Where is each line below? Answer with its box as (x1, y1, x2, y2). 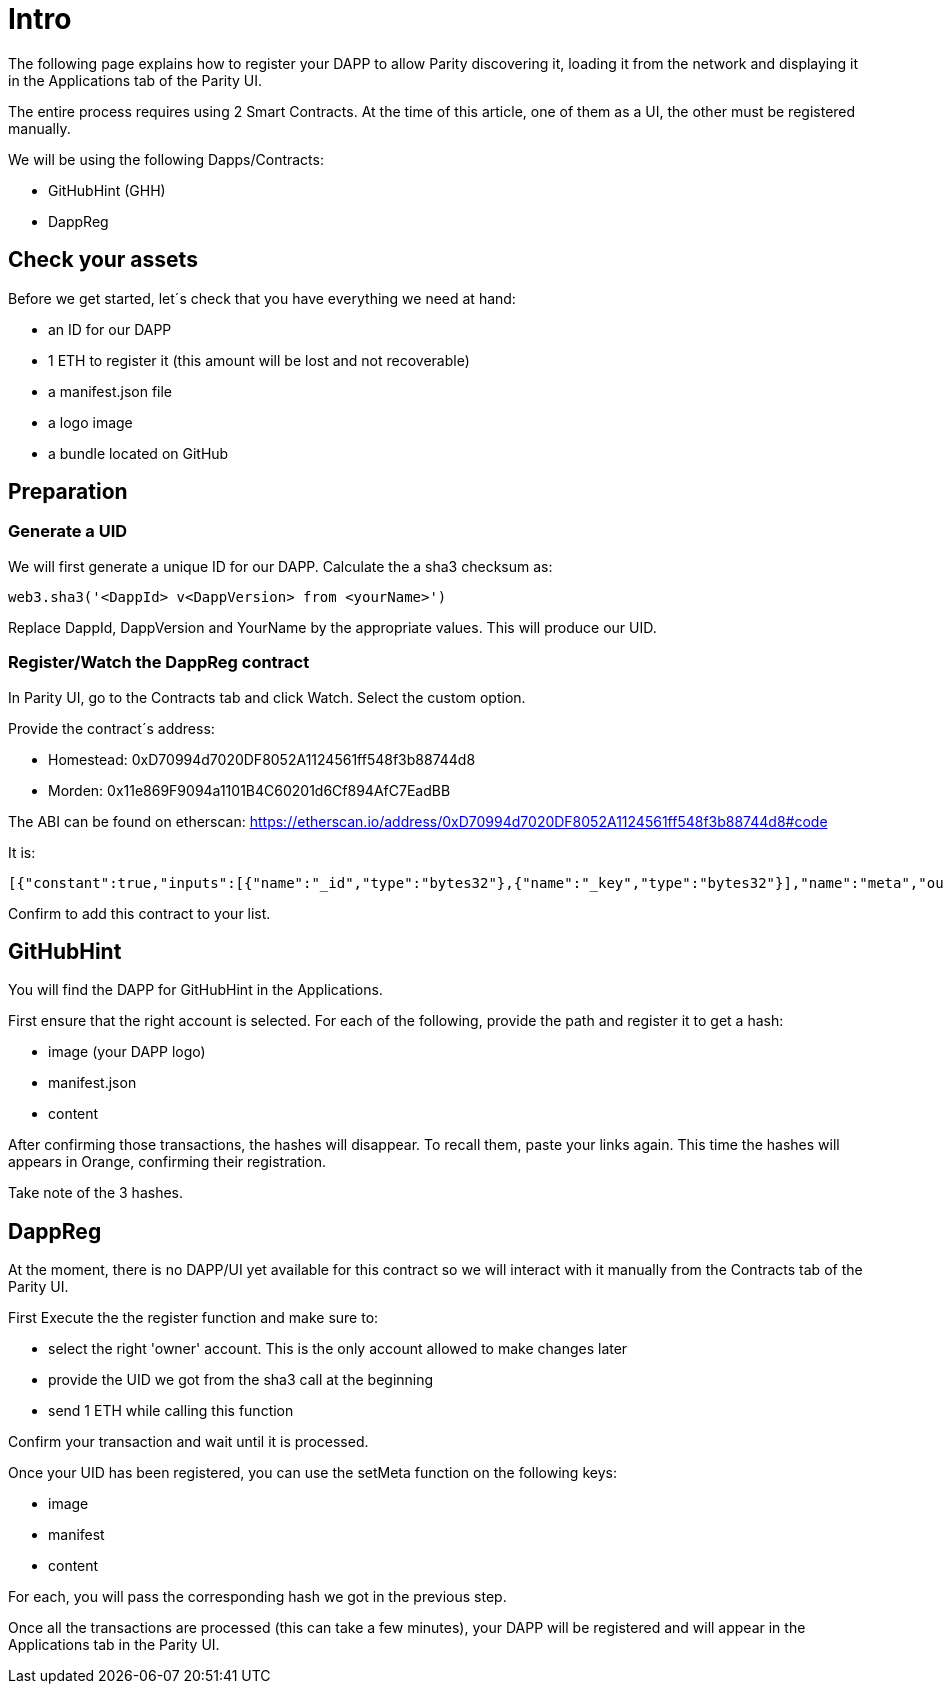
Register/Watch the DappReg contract (8, 652, 310, 673)
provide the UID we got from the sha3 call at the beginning (48, 1371, 434, 1389)
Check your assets (8, 247, 198, 273)
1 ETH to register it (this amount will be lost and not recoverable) (48, 351, 470, 369)
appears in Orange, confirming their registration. (8, 1153, 326, 1171)
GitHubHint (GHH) (48, 181, 166, 199)
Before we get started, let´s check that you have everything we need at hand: (8, 289, 516, 307)
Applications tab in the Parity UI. (8, 1636, 220, 1654)
